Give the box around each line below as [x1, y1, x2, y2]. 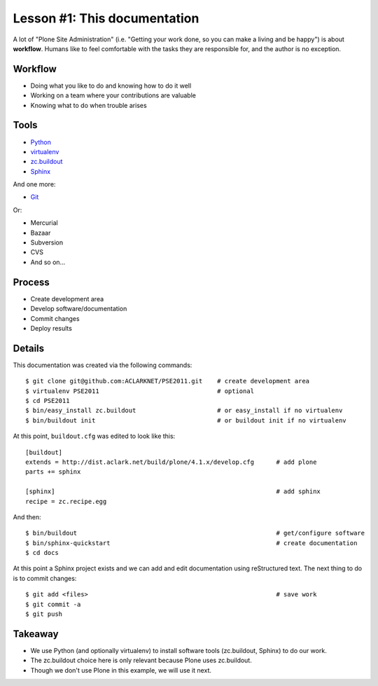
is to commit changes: [13, 574, 77, 582]
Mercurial [30, 219, 59, 227]
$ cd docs [25, 549, 59, 557]
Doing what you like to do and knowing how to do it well [30, 81, 192, 90]
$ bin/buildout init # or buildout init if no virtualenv [25, 416, 346, 424]
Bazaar [30, 228, 51, 237]
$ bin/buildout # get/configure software [25, 529, 365, 537]
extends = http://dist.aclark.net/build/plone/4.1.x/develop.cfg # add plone [25, 458, 317, 466]
